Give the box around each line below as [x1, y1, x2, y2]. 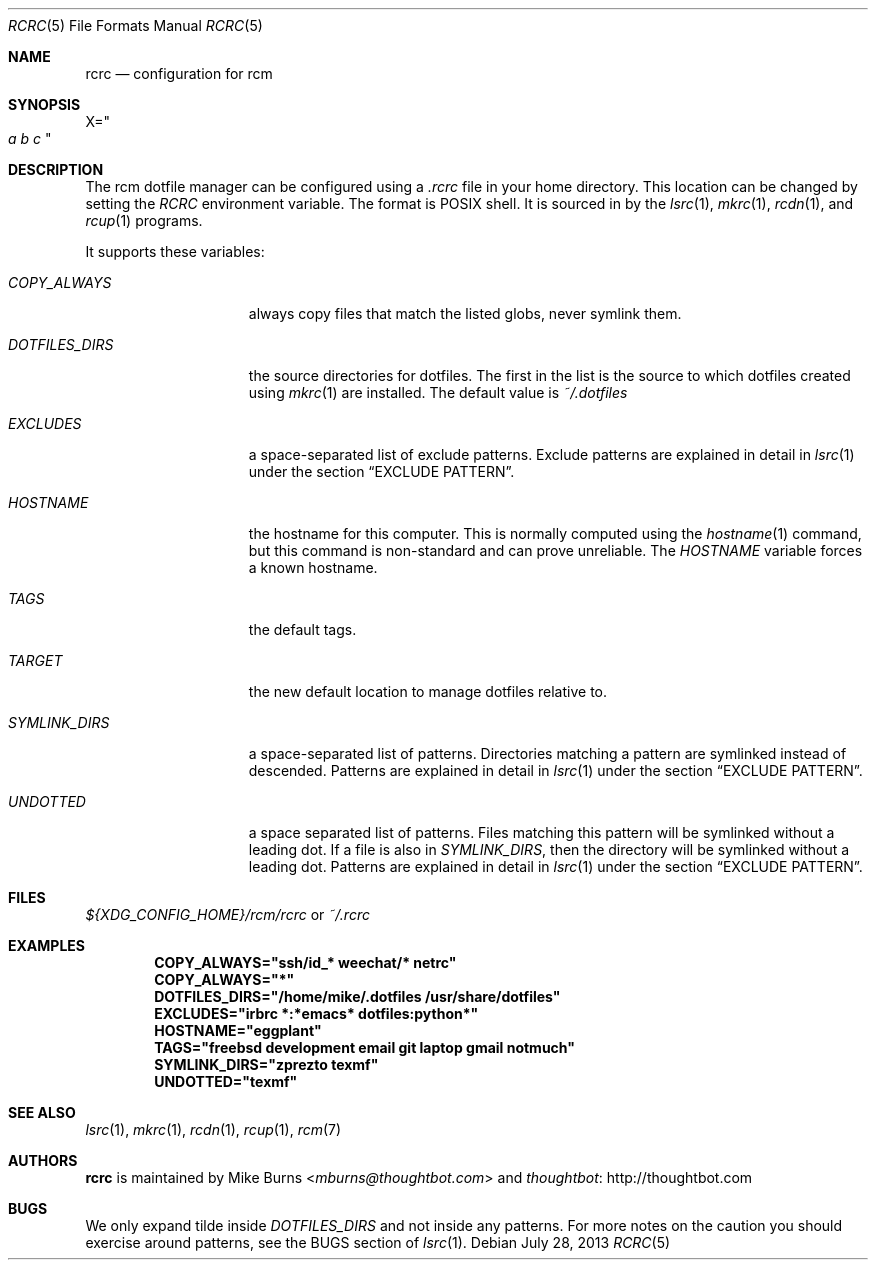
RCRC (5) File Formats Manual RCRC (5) [8, 17, 263, 34]
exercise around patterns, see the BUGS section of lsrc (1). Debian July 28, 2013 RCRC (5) [85, 1234, 671, 1251]
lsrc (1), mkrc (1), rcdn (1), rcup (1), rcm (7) [85, 1121, 342, 1138]
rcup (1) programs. [85, 212, 203, 229]
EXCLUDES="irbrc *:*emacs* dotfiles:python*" [154, 1005, 479, 1022]
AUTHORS [8, 1152, 78, 1169]
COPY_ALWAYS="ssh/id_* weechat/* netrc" [154, 954, 457, 971]
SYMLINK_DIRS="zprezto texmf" [154, 1056, 379, 1073]
